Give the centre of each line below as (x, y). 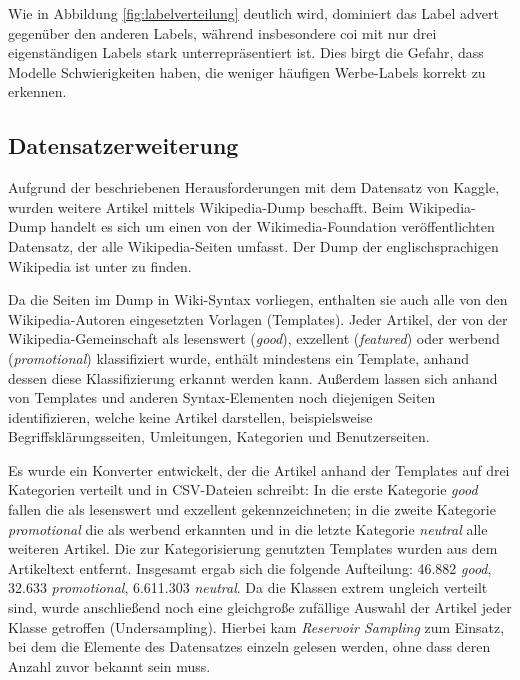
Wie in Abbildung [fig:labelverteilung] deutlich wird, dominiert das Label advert (253, 13)
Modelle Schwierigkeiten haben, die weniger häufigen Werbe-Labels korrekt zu (247, 71)
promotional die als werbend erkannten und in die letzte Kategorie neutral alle (248, 528)
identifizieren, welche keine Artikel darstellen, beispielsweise (190, 416)
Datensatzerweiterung (123, 145)
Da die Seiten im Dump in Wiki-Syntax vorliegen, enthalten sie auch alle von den (258, 299)
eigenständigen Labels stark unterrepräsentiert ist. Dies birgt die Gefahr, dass (246, 52)
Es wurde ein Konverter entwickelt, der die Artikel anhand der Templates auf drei (259, 469)
